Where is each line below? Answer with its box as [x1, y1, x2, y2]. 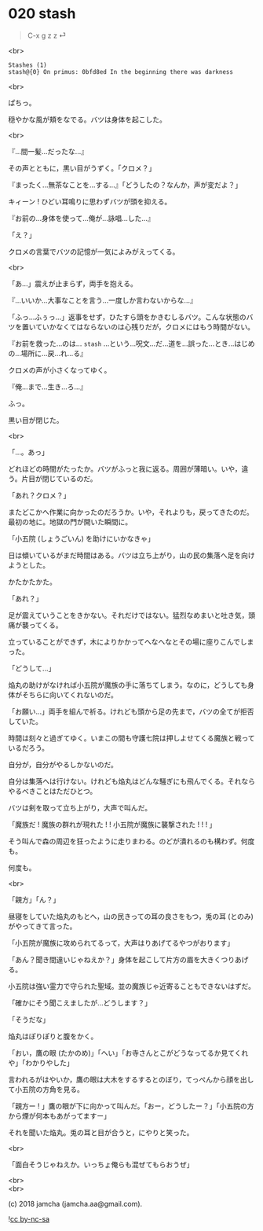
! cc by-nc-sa [8, 1214, 49, 1223]
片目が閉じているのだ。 [21, 473, 97, 483]
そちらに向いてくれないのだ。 [21, 689, 118, 700]
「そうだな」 [8, 1015, 49, 1024]
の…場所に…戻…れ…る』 [8, 348, 88, 358]
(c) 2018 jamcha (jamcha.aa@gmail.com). [8, 1199, 143, 1208]
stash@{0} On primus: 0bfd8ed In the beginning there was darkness [8, 68, 234, 75]
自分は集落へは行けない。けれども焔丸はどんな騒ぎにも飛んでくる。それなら [8, 776, 256, 786]
